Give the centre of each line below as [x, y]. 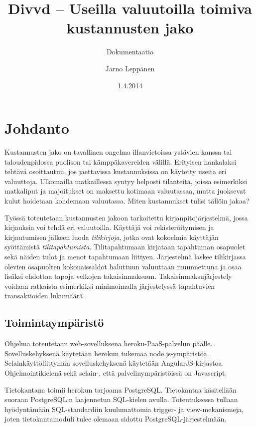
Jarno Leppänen [130, 68]
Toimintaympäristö [54, 322]
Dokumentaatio [130, 52]
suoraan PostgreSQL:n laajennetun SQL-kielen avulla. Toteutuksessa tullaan [121, 399]
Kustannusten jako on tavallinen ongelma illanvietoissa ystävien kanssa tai [118, 152]
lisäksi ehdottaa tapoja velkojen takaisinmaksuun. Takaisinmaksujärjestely [118, 276]
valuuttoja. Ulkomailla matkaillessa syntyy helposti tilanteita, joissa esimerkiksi [126, 181]
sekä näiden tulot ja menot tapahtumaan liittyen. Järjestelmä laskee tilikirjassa [125, 256]
